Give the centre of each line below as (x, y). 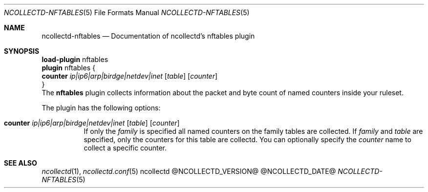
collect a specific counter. (125, 148)
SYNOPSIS (22, 51)
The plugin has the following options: (101, 108)
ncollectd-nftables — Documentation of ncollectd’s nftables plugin (148, 36)
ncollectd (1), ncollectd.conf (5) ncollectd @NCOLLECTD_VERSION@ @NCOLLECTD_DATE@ (189, 171)
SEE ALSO (21, 163)
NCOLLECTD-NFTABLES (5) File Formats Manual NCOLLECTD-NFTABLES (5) (127, 12)
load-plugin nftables (75, 59)
